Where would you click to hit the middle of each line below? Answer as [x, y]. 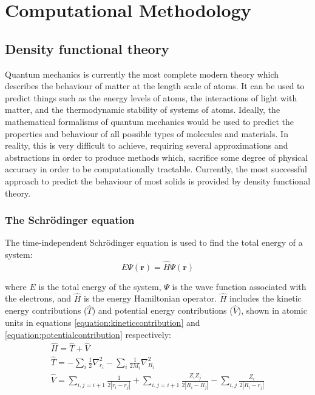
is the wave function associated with [239, 286]
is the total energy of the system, [100, 286]
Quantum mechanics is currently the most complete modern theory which [142, 74]
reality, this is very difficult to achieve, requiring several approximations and [147, 145]
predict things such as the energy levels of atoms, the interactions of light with [151, 97]
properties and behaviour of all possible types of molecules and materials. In [147, 133]
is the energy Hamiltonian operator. [150, 298]
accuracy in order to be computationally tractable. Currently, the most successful [156, 169]
